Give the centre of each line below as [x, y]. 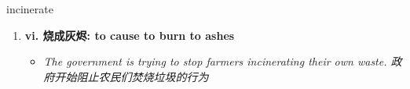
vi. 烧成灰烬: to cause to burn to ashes [130, 35]
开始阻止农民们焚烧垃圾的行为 [132, 76]
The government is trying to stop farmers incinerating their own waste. [215, 61]
